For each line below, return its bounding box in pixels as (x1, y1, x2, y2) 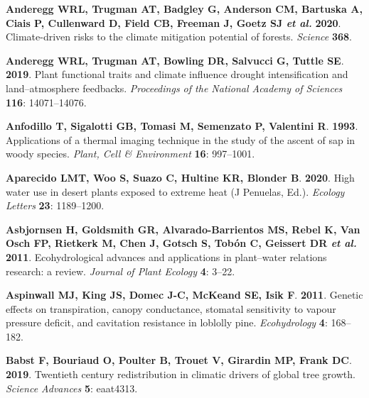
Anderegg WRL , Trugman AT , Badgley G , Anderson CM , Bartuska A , (6, 1, 363, 16)
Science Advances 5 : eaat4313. (6, 380, 138, 395)
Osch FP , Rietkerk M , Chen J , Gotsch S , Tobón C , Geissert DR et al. (6, 236, 357, 250)
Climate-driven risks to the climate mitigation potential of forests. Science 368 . (6, 29, 352, 44)
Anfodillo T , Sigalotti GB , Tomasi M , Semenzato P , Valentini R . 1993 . (6, 118, 358, 133)
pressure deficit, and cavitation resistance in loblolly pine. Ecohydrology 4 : (6, 315, 328, 330)
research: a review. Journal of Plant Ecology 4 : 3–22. (6, 263, 235, 278)
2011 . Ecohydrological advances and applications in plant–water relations (6, 249, 327, 264)
